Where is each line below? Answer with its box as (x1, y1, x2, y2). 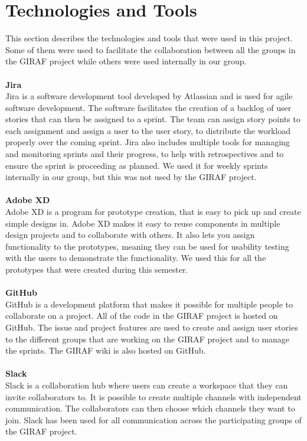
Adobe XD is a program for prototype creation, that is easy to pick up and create (5, 205, 301, 218)
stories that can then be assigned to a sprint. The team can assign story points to (5, 113, 301, 125)
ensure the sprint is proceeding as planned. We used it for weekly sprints (5, 159, 268, 171)
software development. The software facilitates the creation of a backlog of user (5, 101, 292, 113)
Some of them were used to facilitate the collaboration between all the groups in (5, 43, 296, 55)
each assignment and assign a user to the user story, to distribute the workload (5, 124, 291, 136)
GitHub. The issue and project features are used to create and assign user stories (5, 321, 298, 333)
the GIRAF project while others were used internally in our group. (5, 55, 247, 67)
